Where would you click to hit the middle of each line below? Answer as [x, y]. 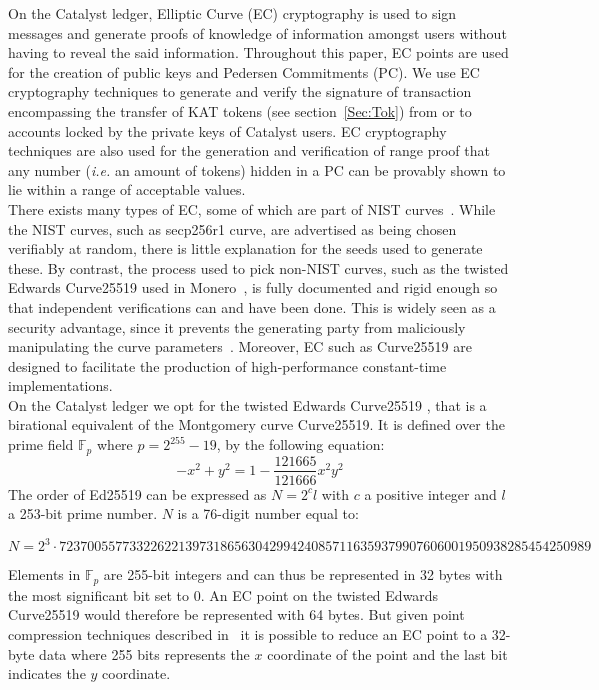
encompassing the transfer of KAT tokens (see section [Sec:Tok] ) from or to [240, 110]
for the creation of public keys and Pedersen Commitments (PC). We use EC [244, 71]
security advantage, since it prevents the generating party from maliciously [237, 326]
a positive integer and [430, 493]
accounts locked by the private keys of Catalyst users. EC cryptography [227, 130]
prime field [41, 444]
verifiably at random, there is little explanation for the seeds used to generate [245, 248]
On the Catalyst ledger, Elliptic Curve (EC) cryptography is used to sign [232, 13]
